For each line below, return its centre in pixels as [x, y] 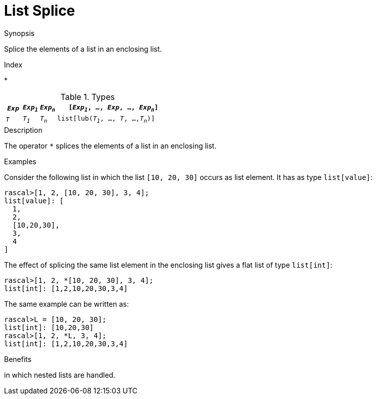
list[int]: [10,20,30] [49, 327]
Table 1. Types [88, 97]
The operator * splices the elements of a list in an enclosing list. [110, 146]
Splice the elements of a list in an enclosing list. [83, 49]
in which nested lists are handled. [60, 375]
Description [23, 130]
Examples [20, 161]
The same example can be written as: [67, 304]
